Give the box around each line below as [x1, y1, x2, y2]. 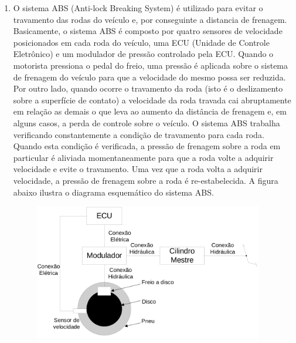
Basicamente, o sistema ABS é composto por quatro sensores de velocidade [13, 25, 283, 37]
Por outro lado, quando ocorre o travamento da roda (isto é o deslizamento [13, 82, 283, 95]
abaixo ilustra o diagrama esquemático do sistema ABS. [13, 186, 214, 198]
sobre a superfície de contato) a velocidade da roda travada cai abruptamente [13, 93, 291, 106]
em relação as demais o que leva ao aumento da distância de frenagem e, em [13, 105, 287, 117]
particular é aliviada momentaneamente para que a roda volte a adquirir [13, 151, 274, 163]
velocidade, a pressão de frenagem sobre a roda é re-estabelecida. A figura [13, 174, 278, 186]
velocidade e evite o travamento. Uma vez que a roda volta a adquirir [13, 163, 263, 175]
